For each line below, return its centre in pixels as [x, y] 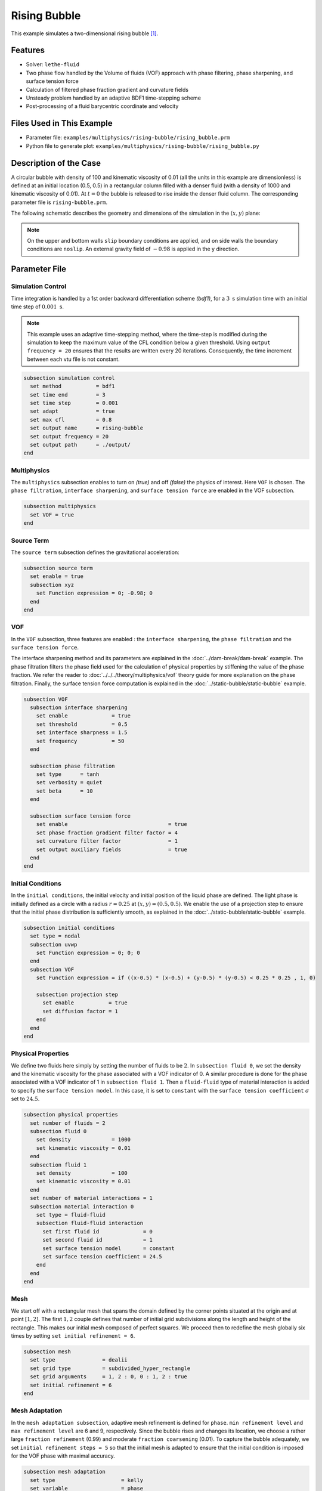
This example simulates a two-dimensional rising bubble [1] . [84, 33]
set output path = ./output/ [80, 445]
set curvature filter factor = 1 [107, 841]
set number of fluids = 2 [68, 1123]
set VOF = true [52, 515]
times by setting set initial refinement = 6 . [73, 1335]
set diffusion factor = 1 [80, 1011]
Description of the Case [56, 163]
